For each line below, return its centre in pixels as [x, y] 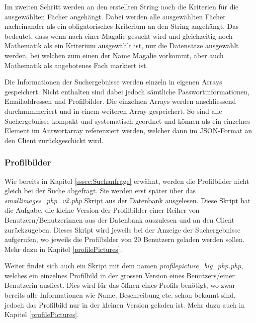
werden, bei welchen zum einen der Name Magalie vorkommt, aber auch [114, 55]
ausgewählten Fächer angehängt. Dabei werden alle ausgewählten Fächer [115, 16]
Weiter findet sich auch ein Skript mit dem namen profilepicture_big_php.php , [124, 266]
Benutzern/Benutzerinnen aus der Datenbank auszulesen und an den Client [120, 219]
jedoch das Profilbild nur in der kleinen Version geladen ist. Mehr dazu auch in [125, 304]
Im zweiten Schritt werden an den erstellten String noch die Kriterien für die [122, 6]
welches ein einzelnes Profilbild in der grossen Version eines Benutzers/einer [120, 275]
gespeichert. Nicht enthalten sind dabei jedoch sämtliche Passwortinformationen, [127, 91]
